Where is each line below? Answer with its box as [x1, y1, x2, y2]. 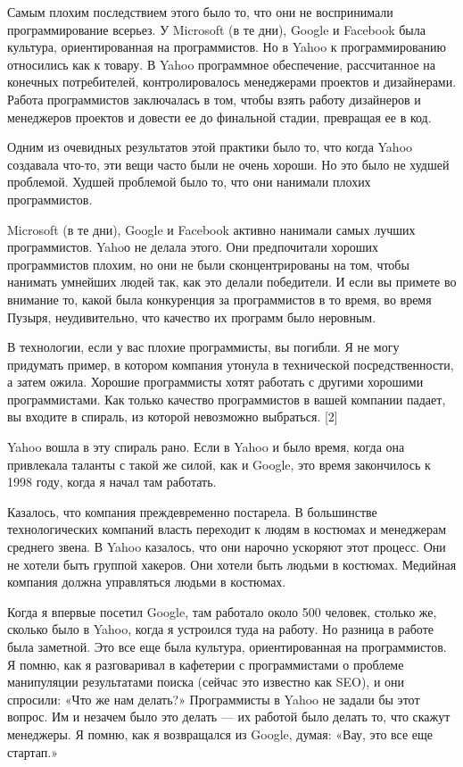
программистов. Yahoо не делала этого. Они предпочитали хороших [7, 238, 379, 256]
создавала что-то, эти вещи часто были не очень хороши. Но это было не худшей [7, 154, 450, 173]
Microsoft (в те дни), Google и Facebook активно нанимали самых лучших [7, 220, 416, 238]
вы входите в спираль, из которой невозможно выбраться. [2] [7, 407, 338, 426]
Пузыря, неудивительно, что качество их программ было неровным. [7, 307, 376, 326]
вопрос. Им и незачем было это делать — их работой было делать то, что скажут [7, 707, 451, 726]
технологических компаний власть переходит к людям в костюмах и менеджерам [7, 520, 447, 538]
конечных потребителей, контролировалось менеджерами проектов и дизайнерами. [7, 72, 457, 91]
